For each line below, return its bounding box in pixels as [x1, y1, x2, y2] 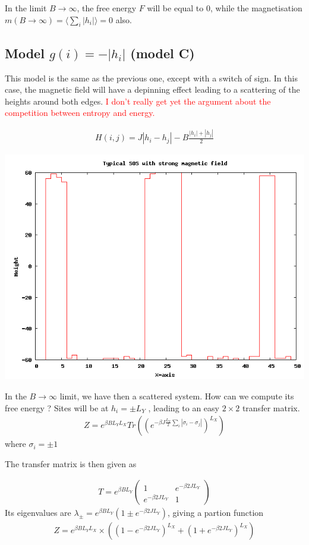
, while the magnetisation [210, 2, 302, 14]
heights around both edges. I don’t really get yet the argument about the [5, 94, 271, 107]
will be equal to [147, 2, 204, 14]
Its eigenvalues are [5, 506, 71, 519]
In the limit [5, 2, 47, 14]
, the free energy [77, 2, 137, 14]
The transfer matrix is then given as [5, 457, 137, 470]
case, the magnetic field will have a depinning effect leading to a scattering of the [5, 83, 300, 96]
